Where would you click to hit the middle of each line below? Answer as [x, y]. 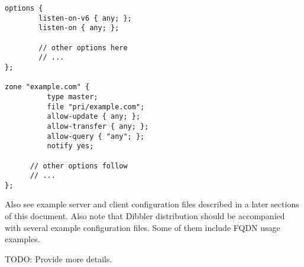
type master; [72, 97]
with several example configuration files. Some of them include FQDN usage [143, 227]
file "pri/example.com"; [96, 107]
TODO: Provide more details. [59, 258]
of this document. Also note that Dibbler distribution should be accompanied [145, 216]
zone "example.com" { [47, 87]
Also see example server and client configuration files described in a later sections [152, 204]
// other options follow [79, 166]
